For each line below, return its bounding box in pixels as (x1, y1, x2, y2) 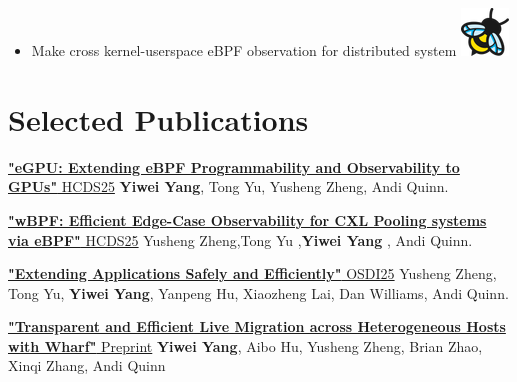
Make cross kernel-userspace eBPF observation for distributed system (31, 40, 457, 60)
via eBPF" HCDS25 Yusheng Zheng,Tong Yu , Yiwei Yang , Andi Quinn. (8, 229, 473, 250)
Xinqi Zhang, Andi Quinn (8, 355, 166, 376)
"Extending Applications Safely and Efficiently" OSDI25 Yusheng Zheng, (8, 263, 497, 284)
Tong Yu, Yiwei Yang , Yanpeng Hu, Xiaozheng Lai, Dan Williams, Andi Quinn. (8, 282, 509, 303)
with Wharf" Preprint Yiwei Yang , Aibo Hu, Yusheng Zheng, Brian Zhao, (8, 335, 483, 356)
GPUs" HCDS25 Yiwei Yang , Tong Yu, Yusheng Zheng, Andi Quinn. (8, 176, 449, 197)
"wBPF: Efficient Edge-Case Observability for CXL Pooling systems (8, 209, 487, 230)
